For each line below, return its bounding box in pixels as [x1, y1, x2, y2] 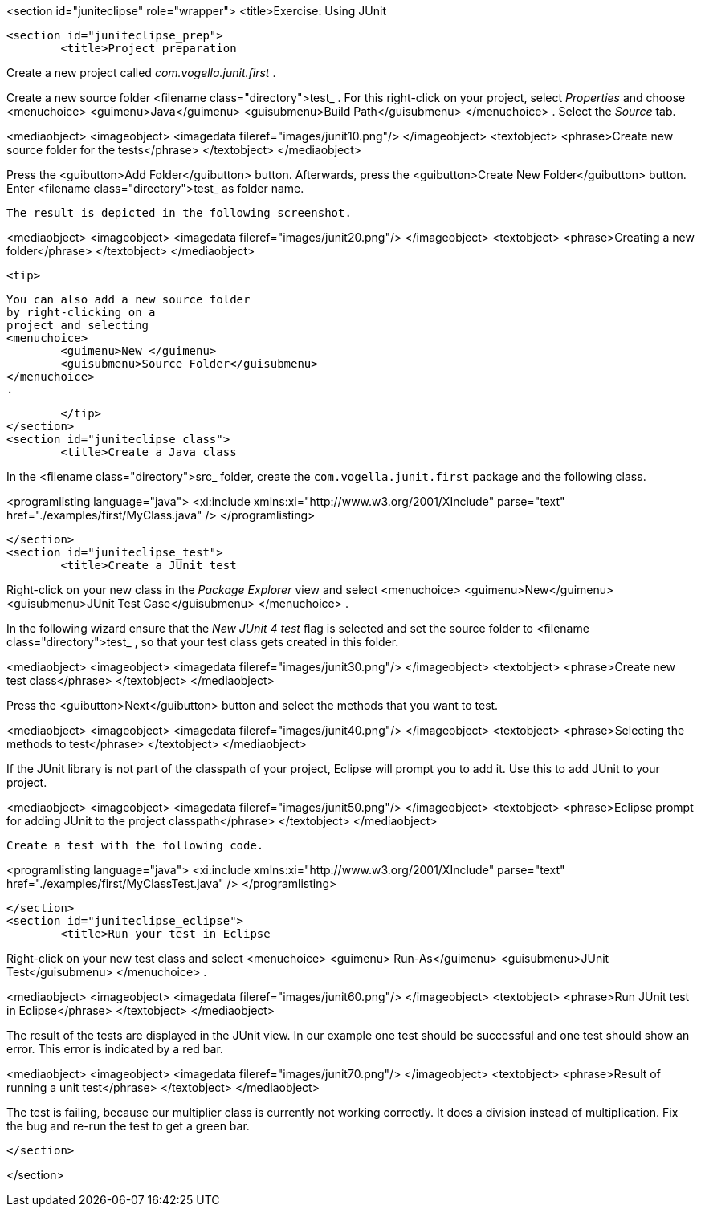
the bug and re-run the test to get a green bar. [6, 1119, 250, 1133]
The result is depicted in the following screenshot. [6, 206, 352, 219]
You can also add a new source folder [6, 293, 251, 306]
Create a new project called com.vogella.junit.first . [6, 66, 276, 79]
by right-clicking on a [6, 306, 156, 319]
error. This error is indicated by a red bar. [6, 1042, 223, 1056]
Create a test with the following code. [6, 839, 264, 852]
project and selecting [6, 319, 149, 332]
